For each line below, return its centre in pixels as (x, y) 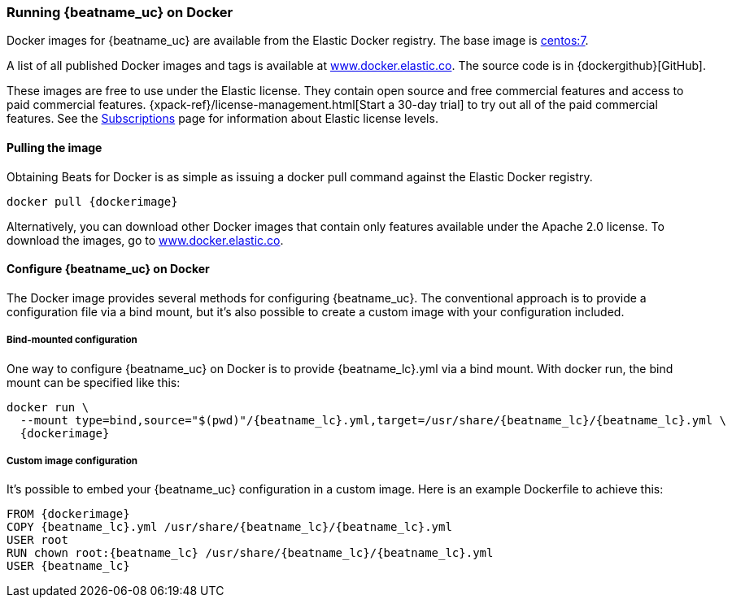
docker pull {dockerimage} (92, 201)
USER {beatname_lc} (68, 566)
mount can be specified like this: (94, 382)
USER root (37, 540)
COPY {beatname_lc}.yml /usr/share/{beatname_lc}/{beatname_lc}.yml (229, 527)
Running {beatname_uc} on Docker (120, 12)
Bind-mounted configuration (72, 340)
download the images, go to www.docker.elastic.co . (145, 240)
